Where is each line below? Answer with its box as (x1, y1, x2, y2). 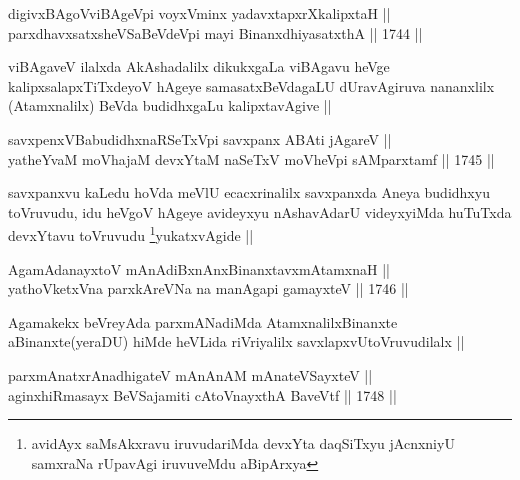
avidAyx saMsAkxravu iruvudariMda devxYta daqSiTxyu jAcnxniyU (31, 433, 455, 454)
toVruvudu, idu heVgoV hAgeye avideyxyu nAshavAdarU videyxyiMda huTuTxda (8, 201, 512, 222)
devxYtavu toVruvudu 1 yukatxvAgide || (8, 222, 254, 245)
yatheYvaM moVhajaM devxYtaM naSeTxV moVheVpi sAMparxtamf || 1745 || (8, 148, 495, 169)
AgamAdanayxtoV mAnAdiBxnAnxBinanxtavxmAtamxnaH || (8, 258, 390, 279)
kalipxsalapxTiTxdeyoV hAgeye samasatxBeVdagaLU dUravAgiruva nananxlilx (8, 75, 495, 96)
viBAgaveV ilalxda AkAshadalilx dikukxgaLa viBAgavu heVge (8, 56, 390, 77)
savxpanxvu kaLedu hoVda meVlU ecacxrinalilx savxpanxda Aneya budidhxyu (8, 182, 490, 203)
